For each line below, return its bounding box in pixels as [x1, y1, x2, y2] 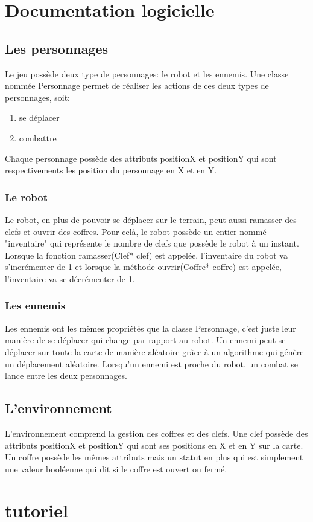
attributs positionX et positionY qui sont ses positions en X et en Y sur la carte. [5, 439, 303, 451]
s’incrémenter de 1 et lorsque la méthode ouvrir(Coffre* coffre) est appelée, [5, 260, 282, 273]
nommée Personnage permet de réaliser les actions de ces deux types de [5, 79, 269, 92]
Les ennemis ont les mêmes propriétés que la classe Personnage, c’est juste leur [5, 321, 296, 334]
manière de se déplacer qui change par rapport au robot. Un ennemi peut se [5, 333, 286, 346]
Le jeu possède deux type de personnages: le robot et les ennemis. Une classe [5, 67, 289, 80]
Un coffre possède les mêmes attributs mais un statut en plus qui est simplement [5, 451, 303, 463]
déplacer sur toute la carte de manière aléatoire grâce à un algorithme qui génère [5, 345, 304, 358]
